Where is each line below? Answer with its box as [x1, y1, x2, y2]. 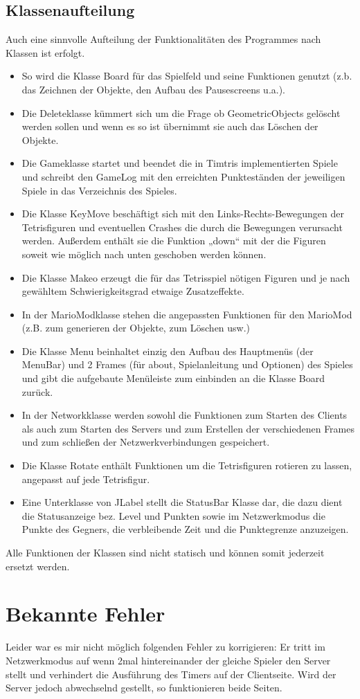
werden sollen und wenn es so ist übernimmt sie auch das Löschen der [21, 119, 318, 134]
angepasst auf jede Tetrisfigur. [21, 471, 150, 486]
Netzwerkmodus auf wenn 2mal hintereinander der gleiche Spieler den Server [6, 653, 331, 667]
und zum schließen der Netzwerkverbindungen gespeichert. [21, 435, 270, 449]
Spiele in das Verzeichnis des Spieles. [21, 183, 177, 197]
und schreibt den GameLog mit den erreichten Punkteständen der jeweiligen [21, 169, 345, 183]
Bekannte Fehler [6, 599, 165, 628]
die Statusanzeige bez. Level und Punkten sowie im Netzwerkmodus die [21, 508, 325, 523]
